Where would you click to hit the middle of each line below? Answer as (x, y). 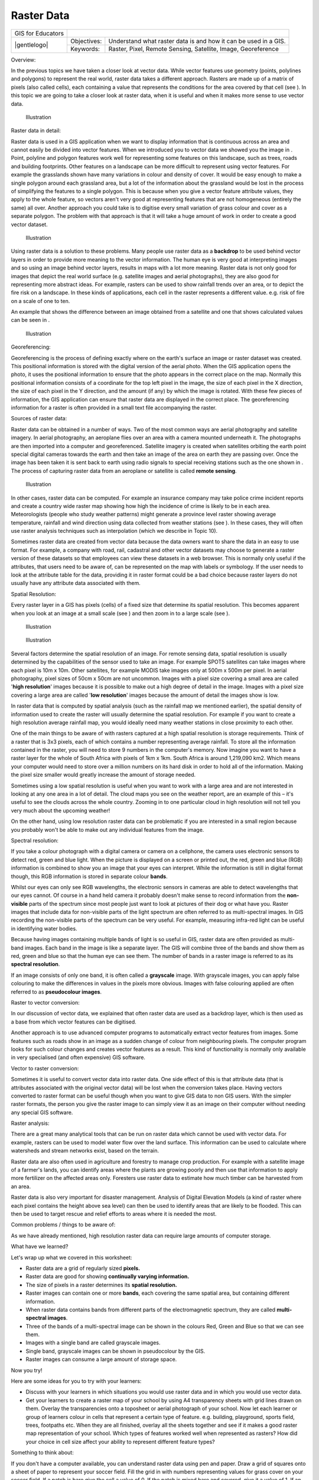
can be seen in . (30, 320)
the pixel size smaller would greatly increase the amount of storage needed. (103, 775)
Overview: (23, 60)
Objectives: (86, 41)
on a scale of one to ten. (40, 301)
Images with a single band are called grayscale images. (93, 1343)
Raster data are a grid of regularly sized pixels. (83, 1268)
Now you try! (27, 1370)
